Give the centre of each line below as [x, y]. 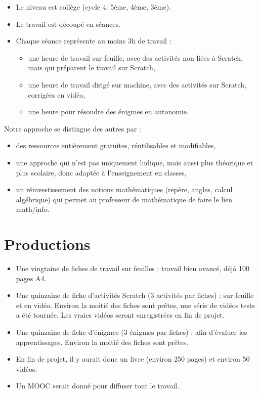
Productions [47, 244]
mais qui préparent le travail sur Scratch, [92, 68]
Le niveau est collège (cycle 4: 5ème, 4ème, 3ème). [94, 7]
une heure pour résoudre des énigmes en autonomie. [108, 112]
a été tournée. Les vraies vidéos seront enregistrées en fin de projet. [120, 315]
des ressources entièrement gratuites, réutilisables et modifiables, [116, 145]
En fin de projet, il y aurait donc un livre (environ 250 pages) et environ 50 [133, 359]
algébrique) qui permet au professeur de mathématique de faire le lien [124, 199]
